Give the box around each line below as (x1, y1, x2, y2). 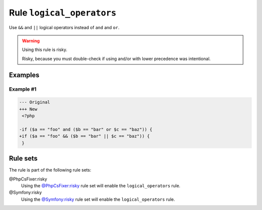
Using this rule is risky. (22, 47, 67, 53)
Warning (22, 38, 40, 44)
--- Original (19, 99, 50, 105)
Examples (9, 71, 40, 79)
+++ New (19, 106, 37, 112)
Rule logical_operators (9, 7, 116, 18)
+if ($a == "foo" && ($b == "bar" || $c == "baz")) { (19, 133, 150, 139)
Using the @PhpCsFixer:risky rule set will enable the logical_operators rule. (21, 182, 180, 189)
